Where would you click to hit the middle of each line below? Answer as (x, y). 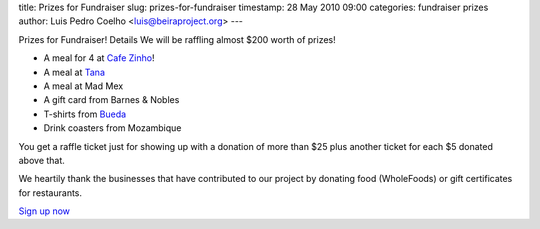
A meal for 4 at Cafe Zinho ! (99, 58)
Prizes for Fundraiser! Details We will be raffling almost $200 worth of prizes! (177, 39)
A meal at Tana (74, 72)
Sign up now (44, 211)
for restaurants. (50, 192)
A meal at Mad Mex (83, 86)
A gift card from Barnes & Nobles (111, 100)
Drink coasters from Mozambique (112, 128)
